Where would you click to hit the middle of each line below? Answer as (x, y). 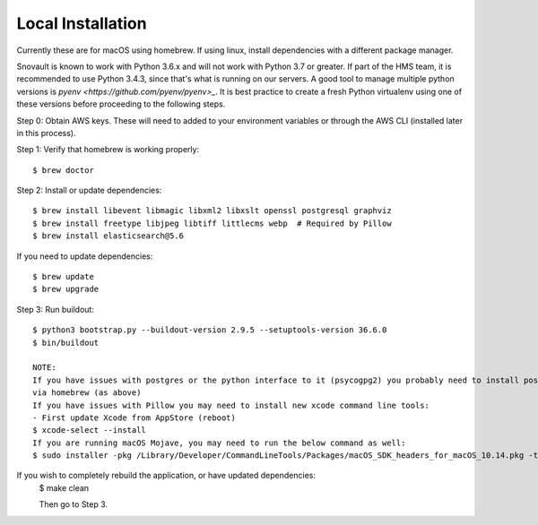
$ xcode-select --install (90, 430)
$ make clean (64, 487)
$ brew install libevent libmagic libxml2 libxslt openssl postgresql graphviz (212, 211)
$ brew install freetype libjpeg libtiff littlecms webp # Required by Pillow (212, 223)
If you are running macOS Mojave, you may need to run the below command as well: (219, 443)
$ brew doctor (63, 170)
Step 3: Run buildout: (55, 309)
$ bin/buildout (66, 342)
